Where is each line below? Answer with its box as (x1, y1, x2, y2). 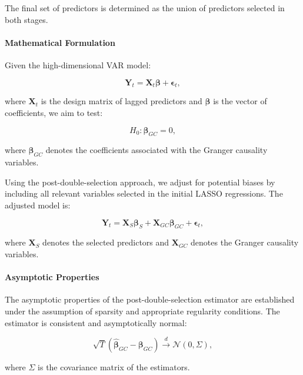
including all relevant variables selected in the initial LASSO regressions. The (5, 187, 283, 200)
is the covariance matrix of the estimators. (38, 360, 190, 373)
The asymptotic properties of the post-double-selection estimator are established (5, 293, 295, 306)
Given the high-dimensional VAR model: (5, 58, 151, 71)
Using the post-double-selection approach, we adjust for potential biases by (5, 175, 275, 188)
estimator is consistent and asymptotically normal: (5, 316, 187, 328)
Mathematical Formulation (5, 36, 115, 48)
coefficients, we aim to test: (5, 106, 103, 118)
